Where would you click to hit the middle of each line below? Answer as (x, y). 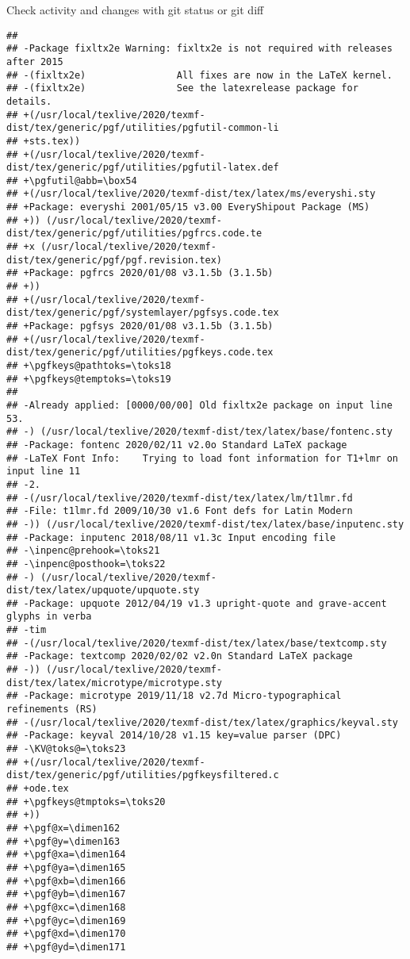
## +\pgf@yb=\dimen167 (66, 894)
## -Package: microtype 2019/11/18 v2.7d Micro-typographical (174, 696)
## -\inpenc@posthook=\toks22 (86, 564)
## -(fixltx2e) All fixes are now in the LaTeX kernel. (199, 75)
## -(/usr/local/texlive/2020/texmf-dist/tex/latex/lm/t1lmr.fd (180, 498)
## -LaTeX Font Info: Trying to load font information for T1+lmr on (202, 458)
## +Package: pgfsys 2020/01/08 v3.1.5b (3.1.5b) (140, 326)
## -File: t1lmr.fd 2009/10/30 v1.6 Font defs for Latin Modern (180, 511)
